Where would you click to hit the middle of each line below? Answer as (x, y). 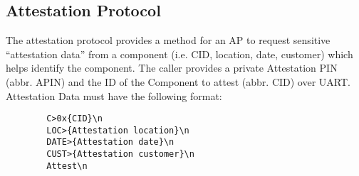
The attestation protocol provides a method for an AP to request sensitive (168, 40)
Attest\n (67, 166)
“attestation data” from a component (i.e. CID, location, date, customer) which (179, 54)
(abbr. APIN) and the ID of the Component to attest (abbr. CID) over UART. (178, 81)
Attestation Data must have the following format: (114, 95)
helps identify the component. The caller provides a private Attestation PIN (172, 68)
